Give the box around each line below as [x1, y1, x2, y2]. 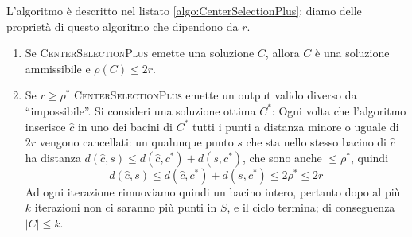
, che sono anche [243, 149, 322, 165]
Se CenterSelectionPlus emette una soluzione [25, 45, 255, 61]
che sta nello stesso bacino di [246, 134, 387, 150]
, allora [265, 45, 300, 61]
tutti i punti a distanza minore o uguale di [192, 118, 399, 134]
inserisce [25, 118, 66, 134]
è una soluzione [315, 45, 390, 61]
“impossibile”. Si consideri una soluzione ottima [25, 102, 256, 118]
